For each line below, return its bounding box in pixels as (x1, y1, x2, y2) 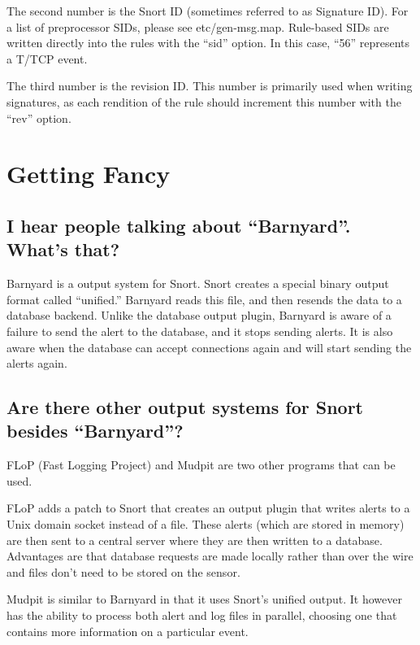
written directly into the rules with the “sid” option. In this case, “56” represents (6, 34, 410, 51)
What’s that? (6, 237, 120, 262)
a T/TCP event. (6, 50, 88, 67)
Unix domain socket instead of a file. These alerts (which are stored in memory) (6, 516, 405, 533)
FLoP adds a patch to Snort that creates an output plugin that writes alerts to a (6, 499, 410, 516)
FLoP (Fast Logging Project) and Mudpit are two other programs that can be (6, 456, 396, 473)
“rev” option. (6, 109, 71, 126)
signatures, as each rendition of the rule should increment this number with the (6, 93, 401, 110)
